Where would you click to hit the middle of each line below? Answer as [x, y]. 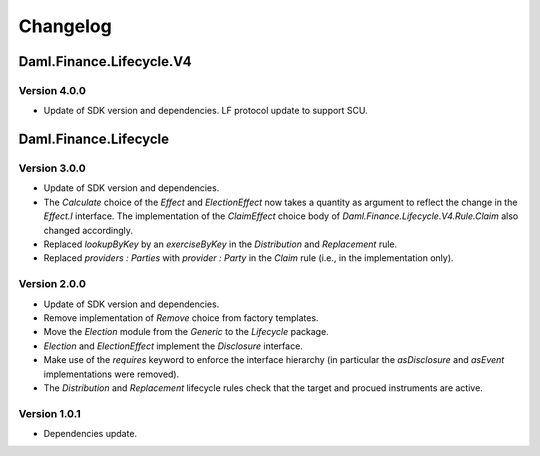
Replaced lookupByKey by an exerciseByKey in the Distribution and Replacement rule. [220, 244]
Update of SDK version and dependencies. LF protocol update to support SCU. [206, 111]
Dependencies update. [90, 434]
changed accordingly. [88, 230]
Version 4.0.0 [52, 90]
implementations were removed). [111, 374]
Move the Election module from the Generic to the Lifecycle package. [186, 332]
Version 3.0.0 [52, 168]
